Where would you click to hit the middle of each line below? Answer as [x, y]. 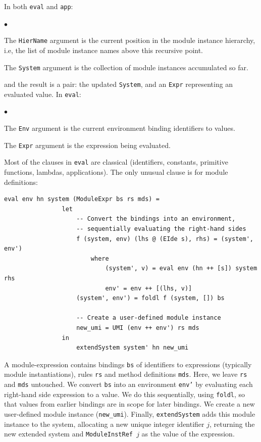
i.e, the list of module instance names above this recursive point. [104, 50]
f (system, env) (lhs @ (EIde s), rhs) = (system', [165, 239]
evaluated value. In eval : [43, 94]
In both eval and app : [39, 6]
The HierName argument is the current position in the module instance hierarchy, [130, 40]
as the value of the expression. [188, 434]
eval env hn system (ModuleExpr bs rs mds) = [82, 199]
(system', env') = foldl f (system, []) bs [150, 298]
